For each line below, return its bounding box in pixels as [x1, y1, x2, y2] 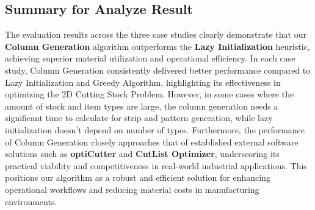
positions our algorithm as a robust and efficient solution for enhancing [5, 171, 270, 184]
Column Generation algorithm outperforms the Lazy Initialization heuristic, [5, 40, 310, 52]
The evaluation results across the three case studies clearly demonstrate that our [5, 28, 306, 41]
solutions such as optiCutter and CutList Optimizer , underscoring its [5, 147, 280, 160]
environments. [5, 195, 57, 208]
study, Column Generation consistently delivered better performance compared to [5, 63, 311, 76]
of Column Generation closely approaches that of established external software [5, 135, 299, 148]
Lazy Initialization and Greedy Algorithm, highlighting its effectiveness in [5, 75, 281, 88]
